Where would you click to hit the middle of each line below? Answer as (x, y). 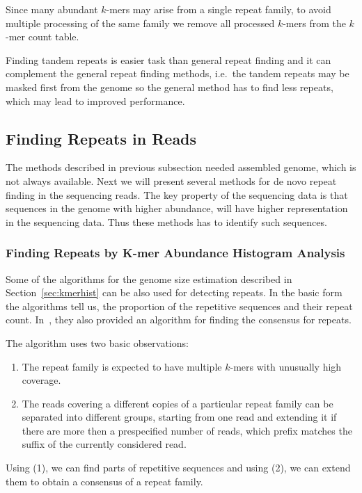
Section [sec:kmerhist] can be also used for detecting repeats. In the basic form (174, 292)
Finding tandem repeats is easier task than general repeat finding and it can (168, 59)
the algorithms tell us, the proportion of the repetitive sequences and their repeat (179, 306)
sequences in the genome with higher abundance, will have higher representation (177, 208)
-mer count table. (42, 37)
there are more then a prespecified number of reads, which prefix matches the (187, 430)
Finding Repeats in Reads (101, 138)
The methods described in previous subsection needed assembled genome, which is (181, 167)
